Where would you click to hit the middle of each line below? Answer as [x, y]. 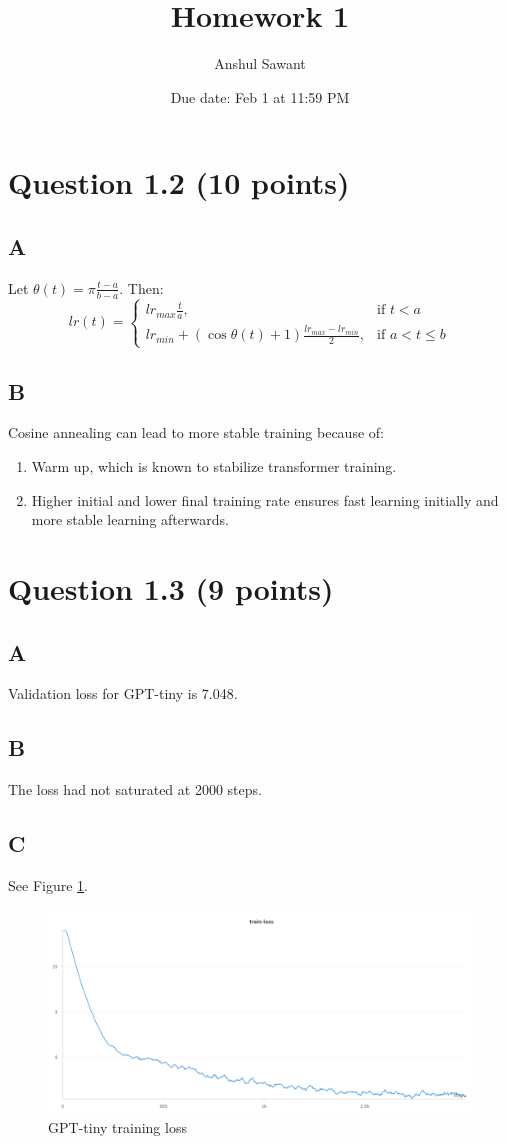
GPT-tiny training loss [117, 1126]
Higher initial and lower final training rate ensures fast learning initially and [265, 499]
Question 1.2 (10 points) [179, 182]
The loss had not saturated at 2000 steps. [135, 789]
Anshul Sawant [260, 63]
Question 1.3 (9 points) [171, 587]
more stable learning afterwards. [130, 519]
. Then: [141, 287]
